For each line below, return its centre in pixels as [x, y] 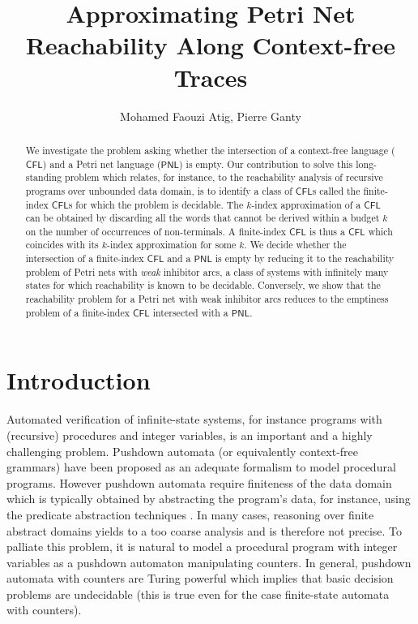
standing [44, 177]
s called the [336, 190]
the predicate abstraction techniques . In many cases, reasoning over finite [190, 514]
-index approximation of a [306, 204]
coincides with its [62, 245]
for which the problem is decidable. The [160, 204]
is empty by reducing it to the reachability [305, 258]
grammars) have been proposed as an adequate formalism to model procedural [201, 467]
